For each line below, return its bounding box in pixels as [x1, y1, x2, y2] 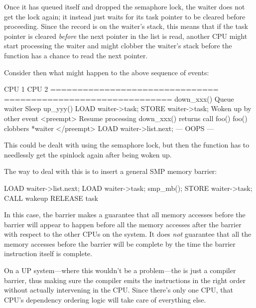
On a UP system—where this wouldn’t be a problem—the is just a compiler [4, 265, 236, 276]
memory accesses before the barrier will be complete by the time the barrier [4, 238, 236, 249]
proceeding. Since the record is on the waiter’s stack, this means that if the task [4, 21, 248, 31]
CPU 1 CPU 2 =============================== [4, 84, 219, 94]
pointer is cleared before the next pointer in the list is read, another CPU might [4, 30, 248, 41]
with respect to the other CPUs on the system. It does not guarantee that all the [4, 229, 252, 239]
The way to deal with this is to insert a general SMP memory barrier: [4, 166, 217, 176]
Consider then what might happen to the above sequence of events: [4, 67, 209, 77]
